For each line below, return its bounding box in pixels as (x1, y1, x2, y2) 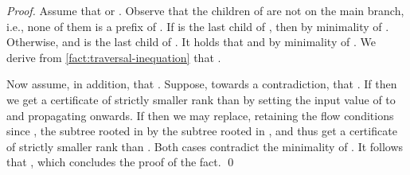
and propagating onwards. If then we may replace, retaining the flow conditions (6, 107, 394, 123)
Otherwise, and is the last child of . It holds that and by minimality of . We (6, 33, 376, 50)
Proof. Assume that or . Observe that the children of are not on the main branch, (6, 2, 404, 18)
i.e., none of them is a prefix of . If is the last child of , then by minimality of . (6, 17, 389, 34)
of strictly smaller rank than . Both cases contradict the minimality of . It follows (6, 138, 404, 154)
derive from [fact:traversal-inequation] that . (6, 49, 221, 65)
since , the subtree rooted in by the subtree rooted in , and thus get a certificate (6, 122, 397, 139)
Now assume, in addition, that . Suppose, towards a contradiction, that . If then (6, 76, 397, 92)
